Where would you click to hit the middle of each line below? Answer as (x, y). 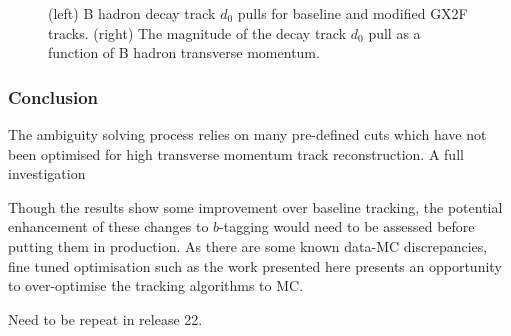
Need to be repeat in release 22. (105, 318)
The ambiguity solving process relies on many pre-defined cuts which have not (247, 134)
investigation (47, 173)
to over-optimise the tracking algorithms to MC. (156, 285)
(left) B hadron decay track (132, 13)
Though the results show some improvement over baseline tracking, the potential (255, 206)
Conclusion (53, 96)
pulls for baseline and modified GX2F (352, 13)
